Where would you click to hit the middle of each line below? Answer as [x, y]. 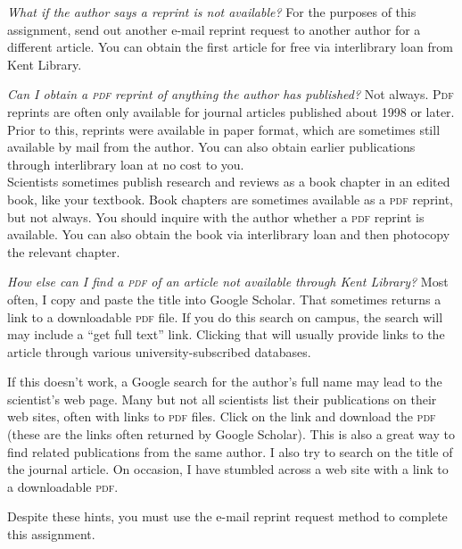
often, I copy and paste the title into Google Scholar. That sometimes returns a [224, 299]
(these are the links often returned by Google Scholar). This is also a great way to [231, 434]
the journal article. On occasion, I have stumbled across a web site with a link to [228, 469]
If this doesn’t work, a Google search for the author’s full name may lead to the [225, 382]
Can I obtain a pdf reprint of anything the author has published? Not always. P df [231, 94]
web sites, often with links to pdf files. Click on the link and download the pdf [222, 416]
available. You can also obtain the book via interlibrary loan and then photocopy [229, 234]
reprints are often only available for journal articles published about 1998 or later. [231, 111]
